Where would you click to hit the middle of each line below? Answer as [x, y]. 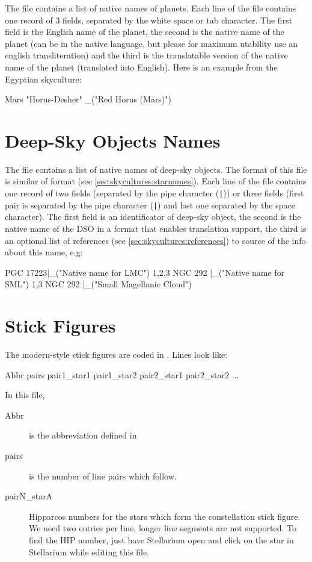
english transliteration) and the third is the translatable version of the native [146, 55]
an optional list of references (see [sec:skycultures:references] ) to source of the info [155, 240]
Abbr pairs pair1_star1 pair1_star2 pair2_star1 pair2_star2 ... [122, 374]
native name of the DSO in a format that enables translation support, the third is [156, 228]
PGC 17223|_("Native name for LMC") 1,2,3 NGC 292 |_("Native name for [145, 272]
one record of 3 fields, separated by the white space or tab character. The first [149, 20]
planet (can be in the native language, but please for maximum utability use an [151, 43]
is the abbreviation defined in [83, 435]
